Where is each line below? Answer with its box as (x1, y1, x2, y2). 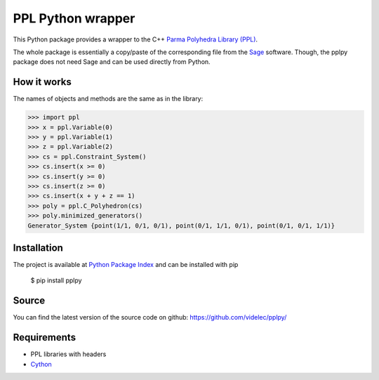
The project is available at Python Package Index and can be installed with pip (13, 261, 239, 269)
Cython (30, 360, 52, 368)
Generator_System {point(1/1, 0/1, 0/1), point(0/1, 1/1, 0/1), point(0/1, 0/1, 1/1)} (27, 221, 335, 230)
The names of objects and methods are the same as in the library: (13, 95, 204, 103)
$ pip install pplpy (30, 276, 82, 284)
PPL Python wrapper (13, 11, 135, 26)
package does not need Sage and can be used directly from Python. (13, 58, 211, 66)
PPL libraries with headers (30, 350, 107, 358)
